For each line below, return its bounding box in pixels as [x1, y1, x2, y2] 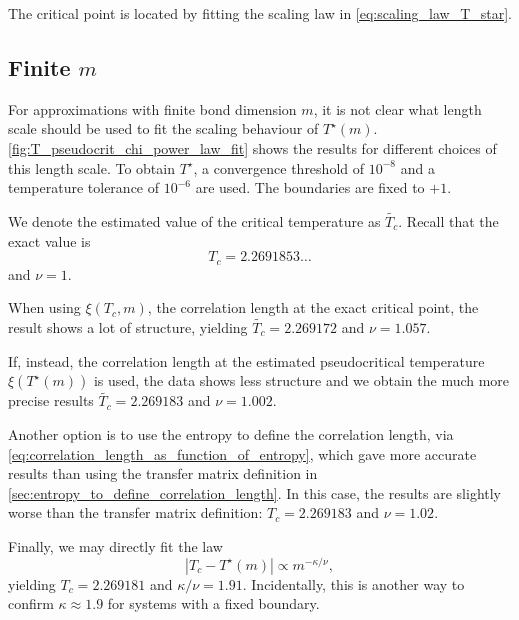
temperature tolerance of [8, 177, 160, 198]
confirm [8, 593, 54, 614]
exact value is [8, 230, 91, 251]
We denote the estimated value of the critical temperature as [8, 210, 381, 231]
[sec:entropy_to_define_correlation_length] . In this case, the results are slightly [8, 482, 502, 503]
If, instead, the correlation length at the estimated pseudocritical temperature [8, 350, 485, 371]
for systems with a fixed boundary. [107, 593, 320, 614]
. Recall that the [398, 210, 499, 231]
